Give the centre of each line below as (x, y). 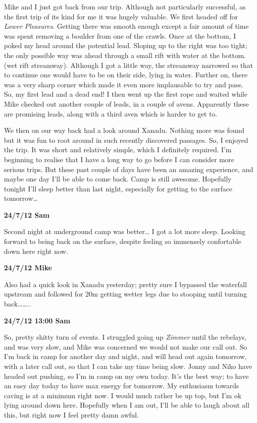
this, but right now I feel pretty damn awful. (72, 414)
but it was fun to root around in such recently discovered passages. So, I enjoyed (126, 140)
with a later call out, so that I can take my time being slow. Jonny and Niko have (128, 366)
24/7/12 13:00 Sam (37, 320)
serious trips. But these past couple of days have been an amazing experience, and (129, 169)
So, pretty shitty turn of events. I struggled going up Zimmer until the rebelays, (126, 337)
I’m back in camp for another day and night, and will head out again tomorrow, (126, 356)
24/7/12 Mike (28, 268)
